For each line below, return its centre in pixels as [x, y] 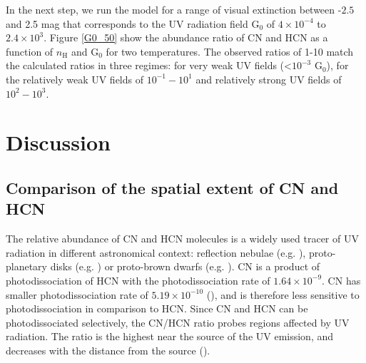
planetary [27, 266]
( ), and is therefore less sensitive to [283, 294]
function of [30, 51]
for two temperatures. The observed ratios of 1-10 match [230, 51]
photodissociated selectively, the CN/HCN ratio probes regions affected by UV [178, 322]
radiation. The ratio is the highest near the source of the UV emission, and [170, 336]
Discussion [58, 142]
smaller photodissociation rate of [77, 294]
